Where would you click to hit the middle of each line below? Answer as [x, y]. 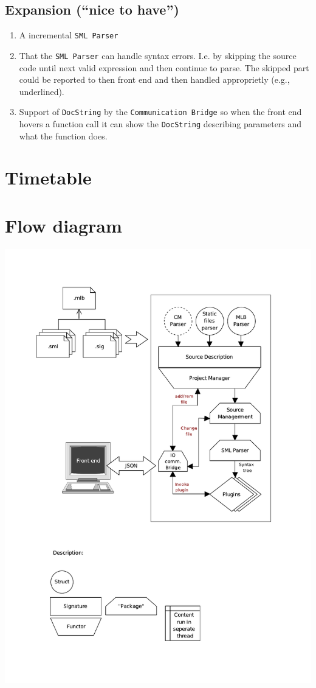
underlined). [42, 91]
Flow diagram [64, 225]
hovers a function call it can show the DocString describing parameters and [160, 123]
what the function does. [63, 135]
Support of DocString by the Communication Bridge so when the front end [160, 112]
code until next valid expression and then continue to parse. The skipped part [164, 67]
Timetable [48, 177]
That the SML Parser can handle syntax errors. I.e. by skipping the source [158, 55]
